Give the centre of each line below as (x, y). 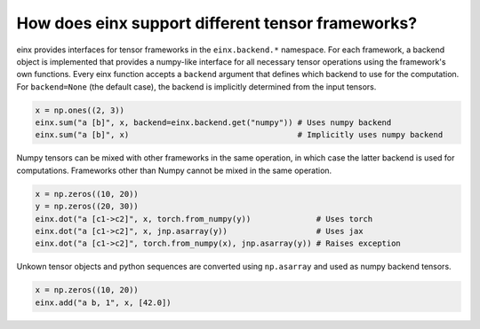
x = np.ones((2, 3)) (80, 110)
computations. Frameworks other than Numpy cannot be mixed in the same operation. (174, 170)
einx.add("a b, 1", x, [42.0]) (104, 302)
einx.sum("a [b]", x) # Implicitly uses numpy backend (239, 135)
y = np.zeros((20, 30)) (87, 207)
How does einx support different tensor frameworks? (217, 23)
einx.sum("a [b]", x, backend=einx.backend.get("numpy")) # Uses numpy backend (213, 123)
